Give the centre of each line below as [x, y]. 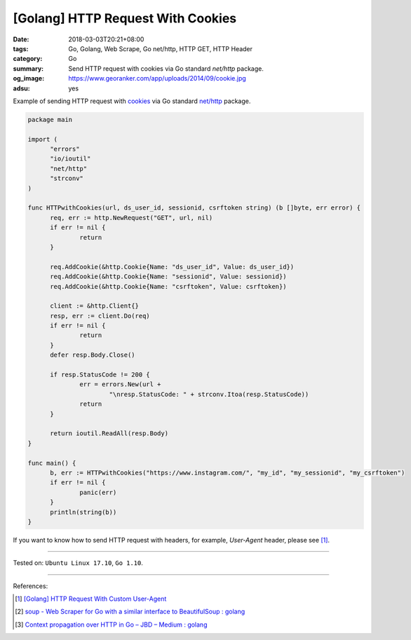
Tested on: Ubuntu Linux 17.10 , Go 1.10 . [78, 563]
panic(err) [98, 492]
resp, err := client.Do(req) [100, 316]
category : [28, 59]
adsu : [22, 88]
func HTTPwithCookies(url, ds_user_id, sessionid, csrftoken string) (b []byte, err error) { [194, 208]
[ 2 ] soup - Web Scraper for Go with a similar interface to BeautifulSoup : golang [130, 612]
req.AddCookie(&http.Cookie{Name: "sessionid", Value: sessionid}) [168, 277]
